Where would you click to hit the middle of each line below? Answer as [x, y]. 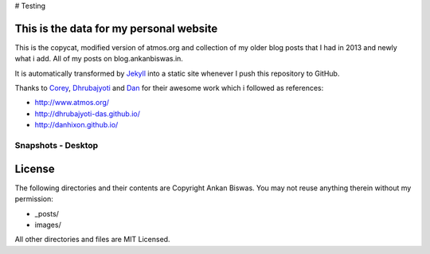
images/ [48, 225]
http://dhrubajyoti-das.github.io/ [88, 113]
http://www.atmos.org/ [72, 103]
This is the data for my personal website [116, 28]
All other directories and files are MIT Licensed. [92, 240]
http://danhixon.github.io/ [76, 125]
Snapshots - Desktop [57, 146]
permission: [34, 199]
